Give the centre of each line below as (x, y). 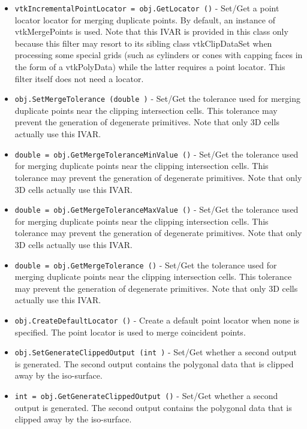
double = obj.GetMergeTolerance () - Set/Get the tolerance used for (146, 265)
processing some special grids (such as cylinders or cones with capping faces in (159, 55)
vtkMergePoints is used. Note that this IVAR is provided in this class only (151, 31)
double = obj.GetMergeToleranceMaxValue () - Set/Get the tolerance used (156, 209)
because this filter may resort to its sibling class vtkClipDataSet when (143, 43)
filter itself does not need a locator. (79, 78)
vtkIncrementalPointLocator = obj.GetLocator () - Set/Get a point (147, 8)
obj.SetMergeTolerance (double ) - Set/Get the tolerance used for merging (157, 99)
